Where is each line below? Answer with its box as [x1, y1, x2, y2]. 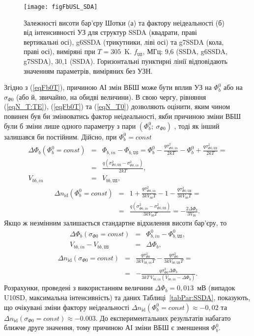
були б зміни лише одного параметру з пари [4, 120, 136, 131]
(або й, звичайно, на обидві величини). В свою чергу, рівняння [16, 91, 206, 102]
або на [224, 82, 243, 92]
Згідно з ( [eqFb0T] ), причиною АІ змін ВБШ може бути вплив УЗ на [4, 82, 212, 92]
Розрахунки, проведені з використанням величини [4, 282, 153, 293]
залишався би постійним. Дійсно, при [4, 131, 117, 141]
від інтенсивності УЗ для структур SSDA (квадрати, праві [24, 27, 197, 37]
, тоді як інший [174, 120, 220, 131]
